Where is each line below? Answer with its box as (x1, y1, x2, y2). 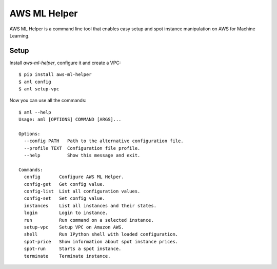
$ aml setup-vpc (18, 86, 60, 92)
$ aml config (18, 79, 51, 85)
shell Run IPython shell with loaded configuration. (24, 232, 179, 237)
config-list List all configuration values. (24, 188, 141, 195)
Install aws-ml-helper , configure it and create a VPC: (9, 60, 121, 66)
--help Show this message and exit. (24, 152, 141, 159)
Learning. (9, 32, 30, 39)
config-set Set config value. (24, 196, 105, 201)
